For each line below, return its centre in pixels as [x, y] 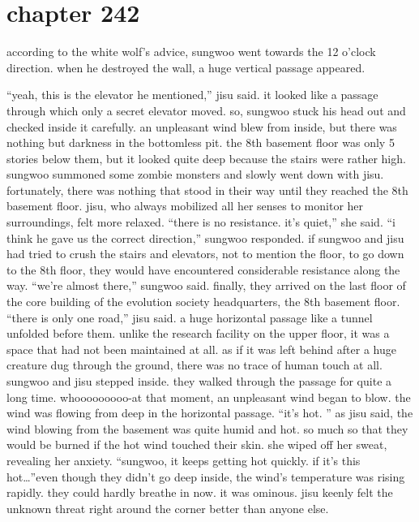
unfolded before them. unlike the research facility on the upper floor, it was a [198, 333]
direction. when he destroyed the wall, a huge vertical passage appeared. [186, 67]
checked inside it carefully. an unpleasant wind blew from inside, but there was [202, 126]
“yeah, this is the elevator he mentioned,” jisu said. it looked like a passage [192, 95]
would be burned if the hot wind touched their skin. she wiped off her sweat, [197, 444]
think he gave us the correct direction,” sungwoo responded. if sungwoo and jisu [205, 237]
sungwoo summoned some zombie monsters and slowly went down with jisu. [195, 174]
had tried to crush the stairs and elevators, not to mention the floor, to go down [205, 254]
